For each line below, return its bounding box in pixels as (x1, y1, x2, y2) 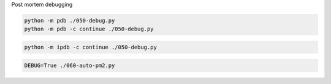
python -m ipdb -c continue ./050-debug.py (24, 43, 158, 51)
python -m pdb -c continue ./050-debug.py (24, 26, 154, 33)
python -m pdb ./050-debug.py (24, 17, 115, 24)
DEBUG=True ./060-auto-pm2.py (24, 61, 115, 69)
